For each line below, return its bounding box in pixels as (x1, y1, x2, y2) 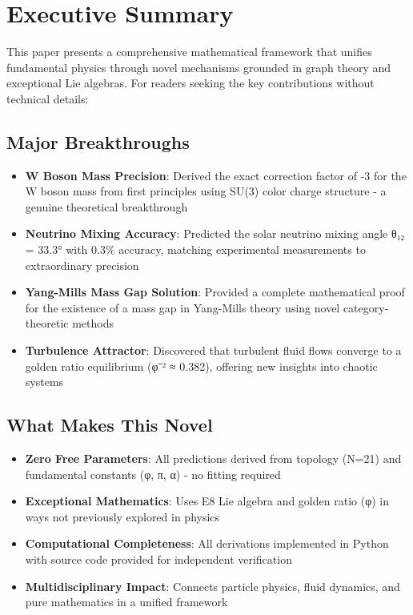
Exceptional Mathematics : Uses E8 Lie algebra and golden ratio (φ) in (25, 492, 389, 509)
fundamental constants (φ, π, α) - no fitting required (25, 465, 281, 482)
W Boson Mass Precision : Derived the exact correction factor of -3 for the (25, 167, 407, 183)
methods (72, 315, 114, 332)
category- (343, 299, 389, 316)
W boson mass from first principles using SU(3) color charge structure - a (25, 183, 387, 199)
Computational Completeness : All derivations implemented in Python (25, 535, 389, 552)
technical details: (6, 90, 89, 107)
